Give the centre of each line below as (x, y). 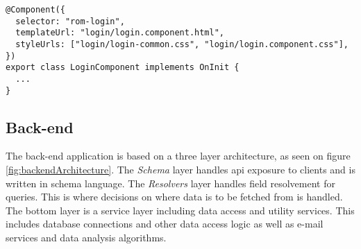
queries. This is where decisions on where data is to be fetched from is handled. (174, 197)
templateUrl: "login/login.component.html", (120, 33)
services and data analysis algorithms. (86, 238)
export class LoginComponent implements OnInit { (123, 68)
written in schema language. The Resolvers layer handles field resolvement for (170, 183)
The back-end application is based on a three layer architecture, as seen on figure (178, 156)
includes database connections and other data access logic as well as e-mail (165, 224)
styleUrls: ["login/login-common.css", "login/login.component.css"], (182, 44)
